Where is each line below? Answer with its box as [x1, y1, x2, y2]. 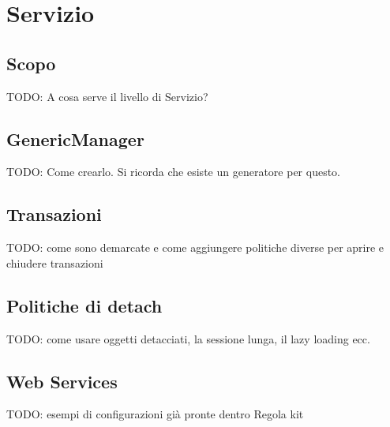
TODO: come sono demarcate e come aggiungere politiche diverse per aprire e [6, 239, 384, 256]
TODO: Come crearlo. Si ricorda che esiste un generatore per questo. [6, 163, 340, 180]
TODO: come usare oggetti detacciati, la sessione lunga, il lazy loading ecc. [6, 330, 370, 346]
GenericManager [6, 126, 144, 151]
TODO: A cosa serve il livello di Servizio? [6, 88, 208, 104]
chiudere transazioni [6, 254, 103, 271]
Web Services [6, 369, 118, 393]
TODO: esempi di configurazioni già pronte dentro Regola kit [6, 406, 304, 422]
